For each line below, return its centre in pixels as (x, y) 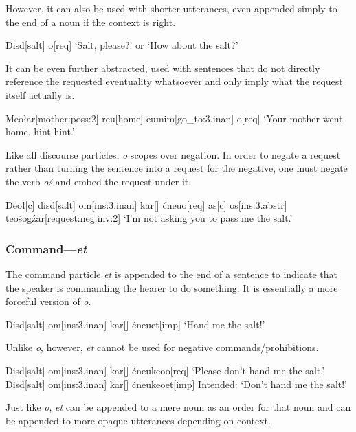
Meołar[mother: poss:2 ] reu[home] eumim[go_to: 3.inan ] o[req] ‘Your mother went (174, 118)
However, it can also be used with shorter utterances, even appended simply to (171, 8)
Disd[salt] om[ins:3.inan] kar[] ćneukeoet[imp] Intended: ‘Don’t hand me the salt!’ (177, 384)
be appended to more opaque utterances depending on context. (138, 420)
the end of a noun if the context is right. (91, 22)
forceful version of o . (48, 301)
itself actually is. (40, 94)
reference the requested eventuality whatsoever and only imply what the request (174, 81)
